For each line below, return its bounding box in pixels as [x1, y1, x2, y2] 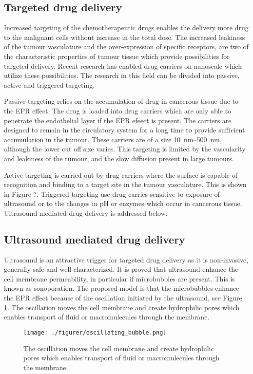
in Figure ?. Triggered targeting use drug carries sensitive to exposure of [4, 188, 220, 199]
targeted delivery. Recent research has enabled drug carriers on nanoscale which [4, 60, 242, 71]
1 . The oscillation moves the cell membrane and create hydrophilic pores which [4, 302, 240, 312]
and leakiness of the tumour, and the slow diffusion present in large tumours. [4, 153, 234, 163]
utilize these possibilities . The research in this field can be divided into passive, [4, 70, 240, 80]
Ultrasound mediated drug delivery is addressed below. [4, 207, 168, 218]
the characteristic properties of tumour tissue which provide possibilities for [4, 51, 230, 61]
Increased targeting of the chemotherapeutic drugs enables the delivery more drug [4, 22, 249, 33]
